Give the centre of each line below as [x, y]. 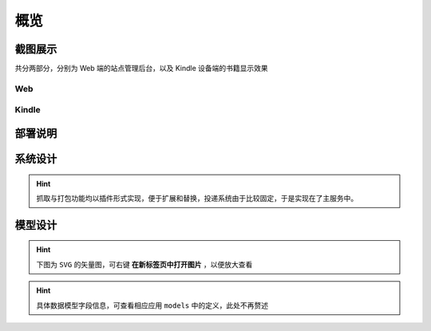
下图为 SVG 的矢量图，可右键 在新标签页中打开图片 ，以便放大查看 [144, 264]
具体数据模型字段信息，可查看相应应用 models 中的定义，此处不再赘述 [152, 305]
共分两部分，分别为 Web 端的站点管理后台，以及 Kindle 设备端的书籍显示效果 [141, 69]
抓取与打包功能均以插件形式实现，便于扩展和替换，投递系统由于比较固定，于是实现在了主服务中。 [197, 198]
